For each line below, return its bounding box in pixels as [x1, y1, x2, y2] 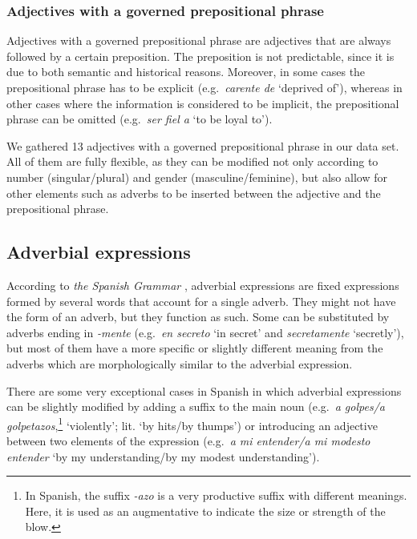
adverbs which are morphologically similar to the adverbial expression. [6, 355, 353, 372]
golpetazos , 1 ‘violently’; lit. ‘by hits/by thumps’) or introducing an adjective [6, 414, 378, 433]
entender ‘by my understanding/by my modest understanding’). [6, 448, 320, 465]
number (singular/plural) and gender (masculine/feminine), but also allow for [6, 168, 387, 185]
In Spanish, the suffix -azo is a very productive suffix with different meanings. [25, 487, 407, 504]
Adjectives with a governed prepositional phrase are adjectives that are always [6, 32, 391, 49]
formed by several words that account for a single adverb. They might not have [6, 292, 396, 309]
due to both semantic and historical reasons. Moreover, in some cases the [6, 63, 366, 80]
